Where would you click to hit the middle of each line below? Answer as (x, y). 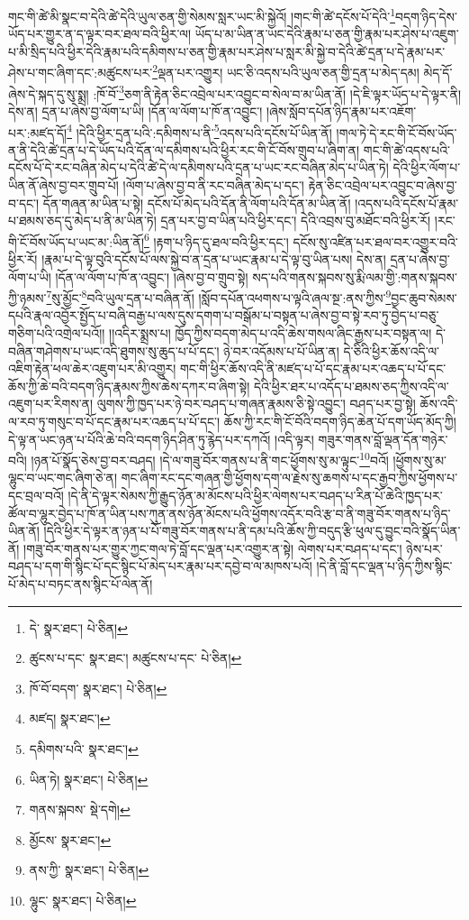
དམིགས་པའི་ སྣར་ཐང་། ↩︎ (84, 748)
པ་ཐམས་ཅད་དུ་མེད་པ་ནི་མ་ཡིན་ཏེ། (82, 221)
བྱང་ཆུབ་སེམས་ (424, 297)
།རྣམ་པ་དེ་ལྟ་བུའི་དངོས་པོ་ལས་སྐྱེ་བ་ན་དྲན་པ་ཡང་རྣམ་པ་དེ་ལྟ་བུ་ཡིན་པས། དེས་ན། (214, 259)
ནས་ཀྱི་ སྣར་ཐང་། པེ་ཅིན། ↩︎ (89, 870)
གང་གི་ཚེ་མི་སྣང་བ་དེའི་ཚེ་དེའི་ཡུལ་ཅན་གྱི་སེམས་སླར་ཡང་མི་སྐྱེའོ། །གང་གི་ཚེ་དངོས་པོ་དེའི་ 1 (202, 15)
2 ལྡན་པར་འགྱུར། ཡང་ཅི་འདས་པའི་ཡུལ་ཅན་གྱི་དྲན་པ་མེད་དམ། (286, 71)
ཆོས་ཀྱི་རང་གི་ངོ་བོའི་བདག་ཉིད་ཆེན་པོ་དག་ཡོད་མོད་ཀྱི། (340, 421)
